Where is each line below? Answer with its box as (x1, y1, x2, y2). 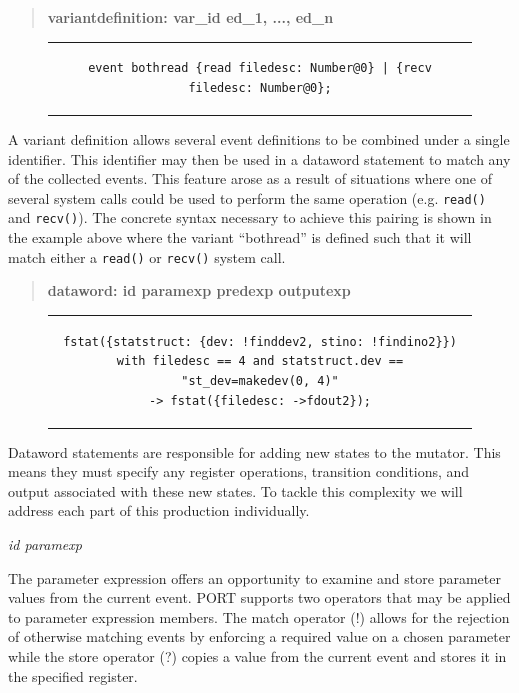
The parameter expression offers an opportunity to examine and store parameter (8, 567, 501, 588)
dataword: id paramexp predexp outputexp (47, 280, 351, 301)
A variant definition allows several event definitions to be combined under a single (8, 129, 510, 150)
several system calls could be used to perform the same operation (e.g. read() (8, 187, 486, 208)
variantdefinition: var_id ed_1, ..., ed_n (47, 7, 334, 27)
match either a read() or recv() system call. (8, 246, 286, 267)
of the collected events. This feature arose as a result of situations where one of (8, 168, 493, 189)
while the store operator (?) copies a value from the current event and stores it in (8, 645, 507, 666)
